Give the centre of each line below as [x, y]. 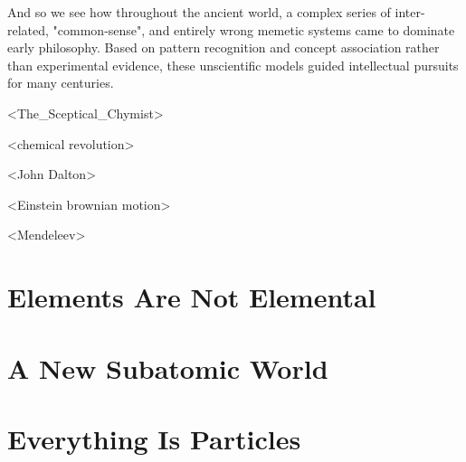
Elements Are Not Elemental [192, 297]
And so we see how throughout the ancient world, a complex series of [199, 12]
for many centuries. [61, 83]
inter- [410, 12]
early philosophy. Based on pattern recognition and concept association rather [223, 47]
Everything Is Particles [154, 438]
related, [28, 29]
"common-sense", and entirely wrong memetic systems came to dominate [254, 29]
